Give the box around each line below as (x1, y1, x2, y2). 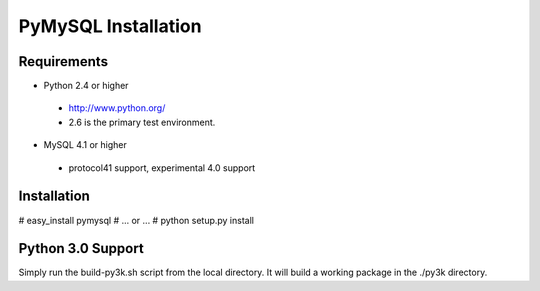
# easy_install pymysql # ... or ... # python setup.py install (18, 214, 255, 226)
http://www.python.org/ (68, 102, 166, 114)
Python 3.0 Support (18, 240, 144, 257)
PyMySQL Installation (18, 15, 202, 37)
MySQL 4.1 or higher (43, 139, 127, 151)
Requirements (18, 53, 109, 70)
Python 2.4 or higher (43, 80, 129, 92)
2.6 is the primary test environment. (68, 116, 216, 128)
